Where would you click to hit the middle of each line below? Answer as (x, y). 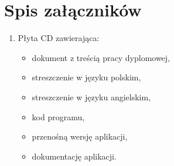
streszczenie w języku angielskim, (91, 96)
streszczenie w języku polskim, (86, 77)
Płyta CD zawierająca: (59, 38)
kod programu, (58, 116)
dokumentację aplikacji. (74, 156)
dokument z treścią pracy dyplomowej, (101, 57)
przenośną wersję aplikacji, (80, 136)
